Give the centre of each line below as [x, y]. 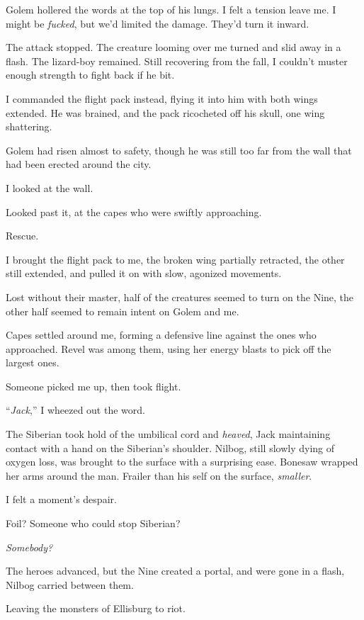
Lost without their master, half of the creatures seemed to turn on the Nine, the [180, 297]
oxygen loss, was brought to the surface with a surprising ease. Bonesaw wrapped [182, 462]
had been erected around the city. [79, 164]
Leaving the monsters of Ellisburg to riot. [96, 608]
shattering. [29, 126]
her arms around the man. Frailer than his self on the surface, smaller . [159, 475]
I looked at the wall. [50, 187]
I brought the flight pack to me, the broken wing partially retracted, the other [175, 259]
